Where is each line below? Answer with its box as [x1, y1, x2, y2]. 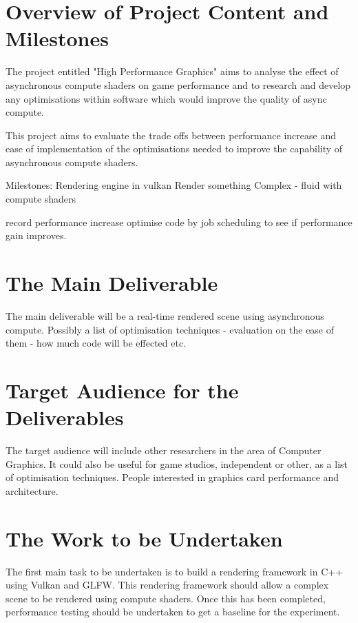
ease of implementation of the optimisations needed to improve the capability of [6, 141, 343, 156]
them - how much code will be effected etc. [6, 336, 187, 350]
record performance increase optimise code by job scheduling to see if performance [6, 214, 352, 229]
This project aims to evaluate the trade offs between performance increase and [6, 127, 336, 142]
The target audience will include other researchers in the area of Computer [6, 443, 322, 458]
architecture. [6, 483, 59, 498]
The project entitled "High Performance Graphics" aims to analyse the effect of [6, 64, 339, 79]
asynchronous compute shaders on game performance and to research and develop [6, 77, 351, 92]
